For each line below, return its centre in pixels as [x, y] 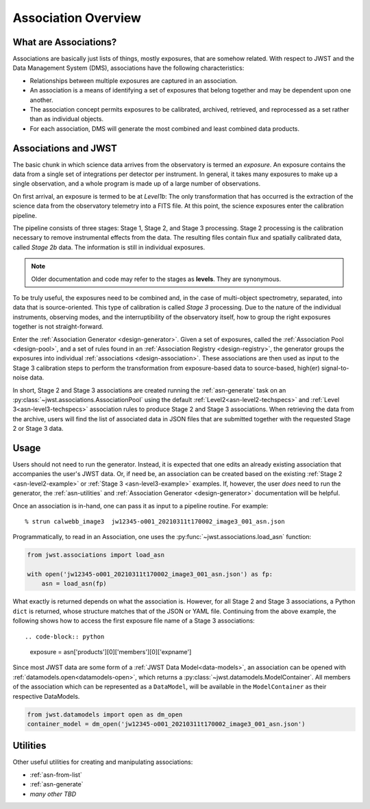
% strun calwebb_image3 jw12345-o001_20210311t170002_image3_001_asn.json [155, 521]
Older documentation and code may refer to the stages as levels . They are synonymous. [156, 279]
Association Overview [77, 18]
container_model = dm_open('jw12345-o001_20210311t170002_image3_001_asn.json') [166, 724]
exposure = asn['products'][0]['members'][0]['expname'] [111, 652]
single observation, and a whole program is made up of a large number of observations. [136, 184]
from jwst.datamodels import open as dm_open [105, 714]
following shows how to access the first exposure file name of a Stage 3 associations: [134, 621]
